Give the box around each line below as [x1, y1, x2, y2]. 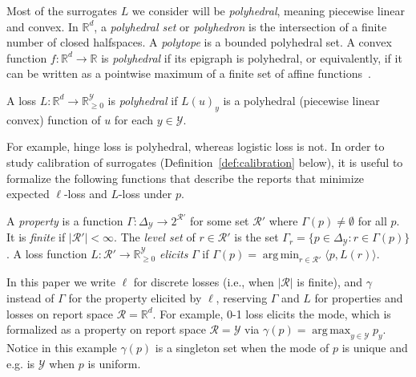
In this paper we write [6, 274, 115, 290]
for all [357, 212, 387, 229]
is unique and [341, 339, 408, 356]
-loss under [118, 185, 172, 202]
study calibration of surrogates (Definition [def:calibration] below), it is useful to [6, 153, 403, 170]
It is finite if [6, 229, 66, 245]
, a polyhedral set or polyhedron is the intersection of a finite [94, 18, 387, 34]
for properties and [314, 290, 403, 306]
